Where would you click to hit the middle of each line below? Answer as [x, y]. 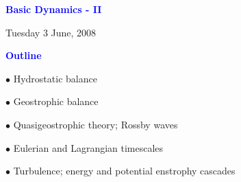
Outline [24, 55]
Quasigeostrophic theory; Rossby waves [96, 124]
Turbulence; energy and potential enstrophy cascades [124, 171]
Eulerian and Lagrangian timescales [88, 147]
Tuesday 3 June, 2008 [51, 32]
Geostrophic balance [56, 101]
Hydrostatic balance [55, 78]
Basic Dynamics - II [54, 9]
